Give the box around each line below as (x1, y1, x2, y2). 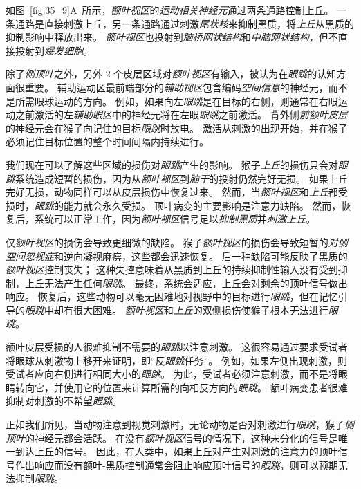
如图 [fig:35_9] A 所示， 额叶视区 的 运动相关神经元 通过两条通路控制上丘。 (6, 3, 334, 17)
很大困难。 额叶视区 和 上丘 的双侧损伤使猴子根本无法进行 (73, 302, 328, 317)
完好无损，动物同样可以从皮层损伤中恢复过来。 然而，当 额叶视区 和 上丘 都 (6, 185, 338, 199)
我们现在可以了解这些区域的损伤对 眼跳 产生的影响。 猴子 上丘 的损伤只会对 (6, 157, 338, 172)
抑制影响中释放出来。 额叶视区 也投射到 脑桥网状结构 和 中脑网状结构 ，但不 (6, 30, 338, 44)
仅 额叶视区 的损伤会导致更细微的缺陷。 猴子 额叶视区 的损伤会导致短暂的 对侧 (6, 234, 348, 249)
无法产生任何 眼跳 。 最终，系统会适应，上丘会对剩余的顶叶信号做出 (44, 275, 348, 290)
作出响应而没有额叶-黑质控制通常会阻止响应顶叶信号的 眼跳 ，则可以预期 (15, 457, 338, 472)
